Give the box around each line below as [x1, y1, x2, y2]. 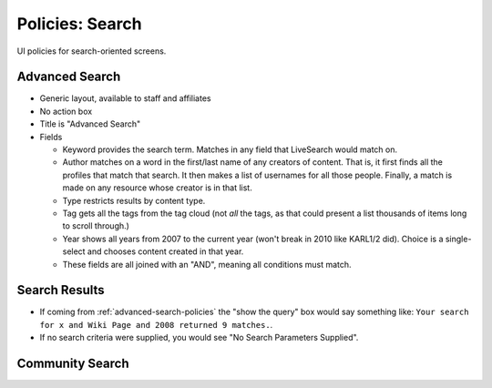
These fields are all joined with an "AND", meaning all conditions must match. [62, 259, 352, 270]
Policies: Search [16, 14, 142, 34]
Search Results [16, 282, 105, 298]
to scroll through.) [62, 220, 129, 231]
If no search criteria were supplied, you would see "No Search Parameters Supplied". [39, 332, 359, 343]
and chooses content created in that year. [87, 246, 244, 257]
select [62, 246, 86, 257]
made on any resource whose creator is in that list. [62, 182, 252, 193]
